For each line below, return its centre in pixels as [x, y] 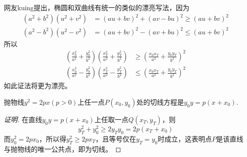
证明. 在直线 [23, 119]
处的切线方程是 [160, 102]
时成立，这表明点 [185, 138]
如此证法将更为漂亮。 [38, 86]
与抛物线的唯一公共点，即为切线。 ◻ [63, 149]
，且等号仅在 [116, 138]
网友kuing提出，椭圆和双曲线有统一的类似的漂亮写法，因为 [97, 7]
